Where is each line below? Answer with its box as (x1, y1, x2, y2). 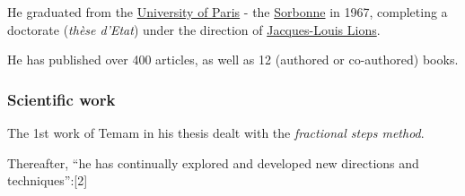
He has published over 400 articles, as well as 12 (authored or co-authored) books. (7, 50, 459, 69)
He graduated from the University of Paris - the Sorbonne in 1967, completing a (7, 3, 448, 21)
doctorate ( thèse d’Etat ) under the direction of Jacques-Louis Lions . (7, 20, 381, 38)
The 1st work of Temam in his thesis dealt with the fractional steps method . (7, 124, 425, 141)
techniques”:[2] (7, 171, 88, 190)
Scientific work (7, 88, 116, 110)
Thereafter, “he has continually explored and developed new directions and (7, 153, 419, 172)
